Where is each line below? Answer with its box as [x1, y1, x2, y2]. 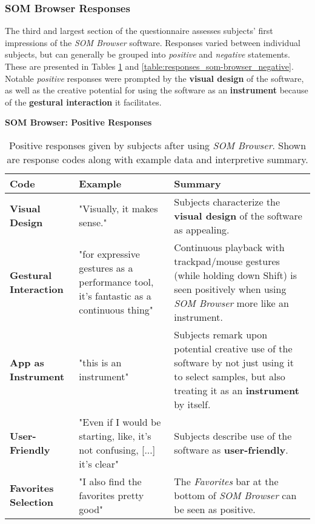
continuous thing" [79, 303, 153, 317]
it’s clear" [79, 456, 119, 471]
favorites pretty [79, 488, 144, 502]
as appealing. [174, 222, 230, 237]
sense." [79, 215, 107, 230]
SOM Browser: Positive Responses [5, 116, 152, 129]
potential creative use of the [174, 341, 293, 355]
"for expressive [79, 247, 140, 261]
